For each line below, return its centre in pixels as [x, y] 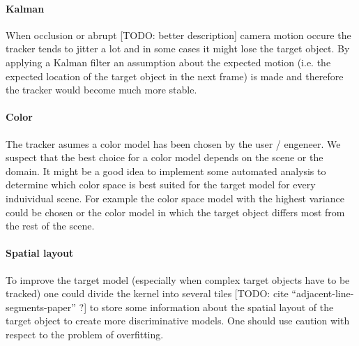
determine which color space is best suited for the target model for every [161, 185]
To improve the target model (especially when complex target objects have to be [178, 279]
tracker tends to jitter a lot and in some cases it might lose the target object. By [178, 48]
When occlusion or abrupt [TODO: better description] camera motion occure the [178, 35]
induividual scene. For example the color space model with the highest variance [175, 198]
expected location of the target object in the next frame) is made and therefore [175, 76]
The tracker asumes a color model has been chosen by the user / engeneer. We [173, 143]
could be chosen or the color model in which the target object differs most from [175, 212]
